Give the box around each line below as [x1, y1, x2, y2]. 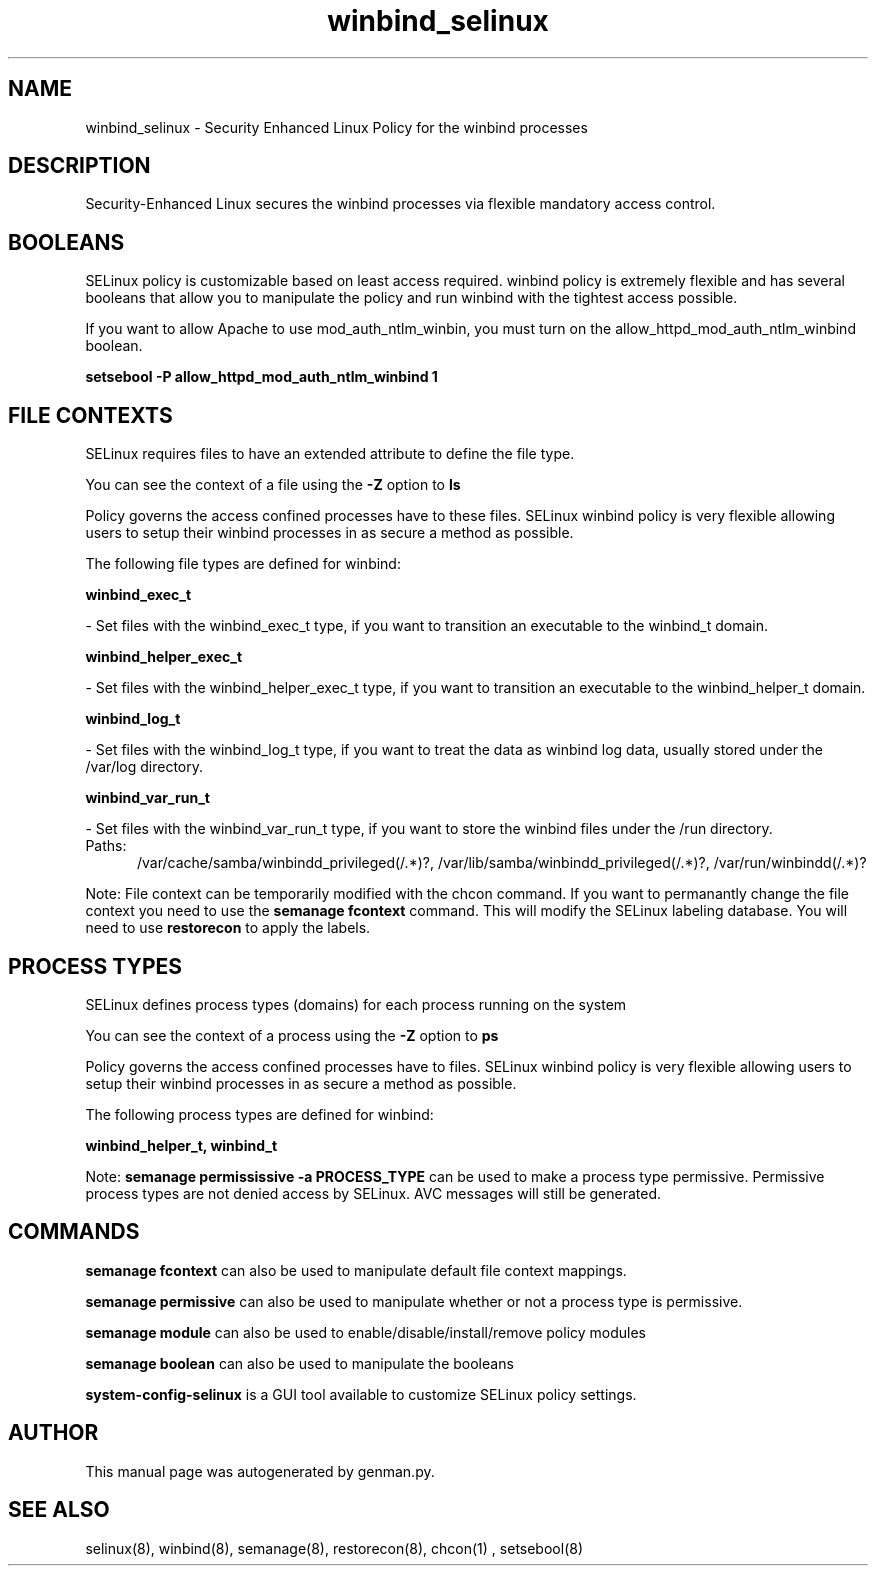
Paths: [85, 837, 127, 855]
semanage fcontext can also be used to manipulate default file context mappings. [85, 1261, 627, 1279]
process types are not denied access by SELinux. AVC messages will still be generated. [85, 1184, 662, 1202]
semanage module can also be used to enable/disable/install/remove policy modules [85, 1323, 647, 1341]
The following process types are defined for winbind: [85, 1105, 434, 1123]
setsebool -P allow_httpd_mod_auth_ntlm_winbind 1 [85, 368, 438, 386]
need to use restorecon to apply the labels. [85, 919, 371, 937]
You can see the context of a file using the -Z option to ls [85, 476, 461, 494]
